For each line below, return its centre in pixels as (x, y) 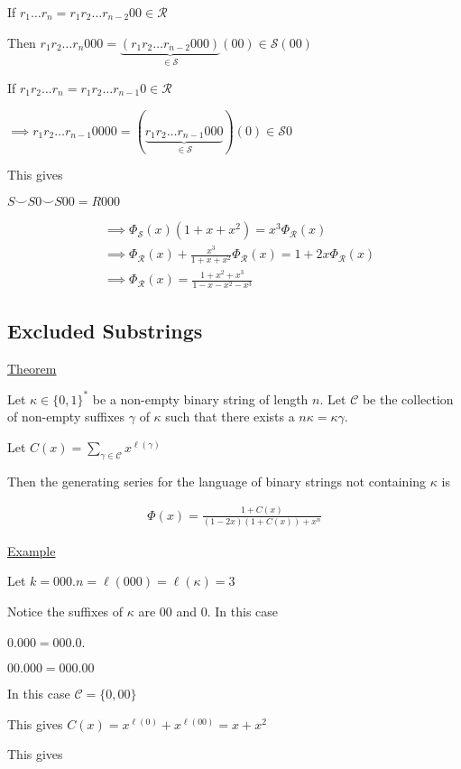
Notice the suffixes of (65, 611)
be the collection (408, 398)
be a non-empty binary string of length (200, 398)
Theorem (32, 368)
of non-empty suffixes (66, 417)
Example (32, 550)
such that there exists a (230, 417)
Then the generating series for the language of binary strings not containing (217, 481)
